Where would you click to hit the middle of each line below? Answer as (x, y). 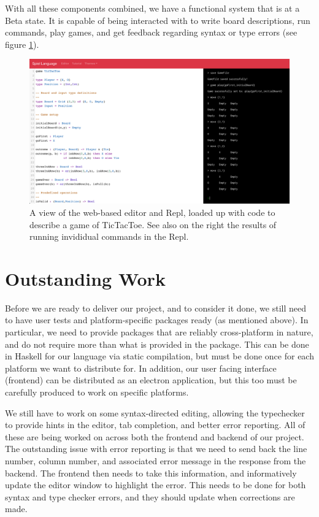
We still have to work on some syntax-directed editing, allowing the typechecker (155, 412)
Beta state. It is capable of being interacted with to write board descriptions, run (158, 20)
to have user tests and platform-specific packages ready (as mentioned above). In (157, 320)
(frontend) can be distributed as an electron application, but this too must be (151, 380)
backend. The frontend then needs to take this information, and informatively (151, 473)
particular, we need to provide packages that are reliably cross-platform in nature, (159, 332)
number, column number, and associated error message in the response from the (156, 461)
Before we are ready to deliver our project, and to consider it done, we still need (156, 308)
